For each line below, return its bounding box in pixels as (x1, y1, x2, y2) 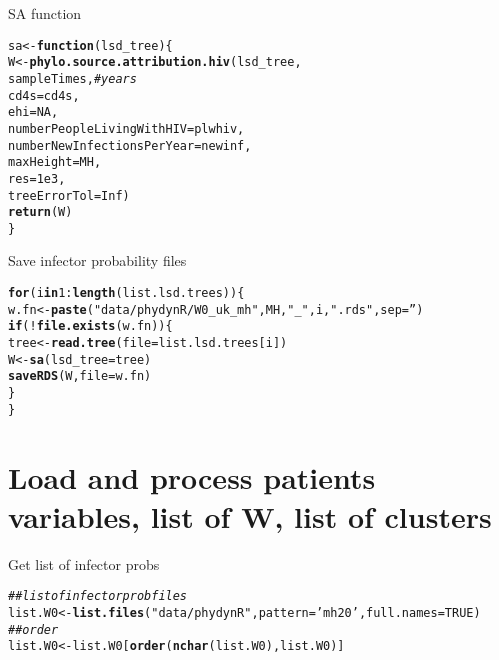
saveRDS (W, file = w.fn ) (8, 369, 152, 384)
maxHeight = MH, (8, 155, 102, 170)
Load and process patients (8, 456, 376, 497)
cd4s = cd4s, (8, 88, 80, 103)
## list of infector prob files (8, 589, 188, 604)
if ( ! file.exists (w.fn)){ (8, 319, 173, 334)
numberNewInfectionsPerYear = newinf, (8, 138, 252, 153)
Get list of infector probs (8, 553, 160, 574)
